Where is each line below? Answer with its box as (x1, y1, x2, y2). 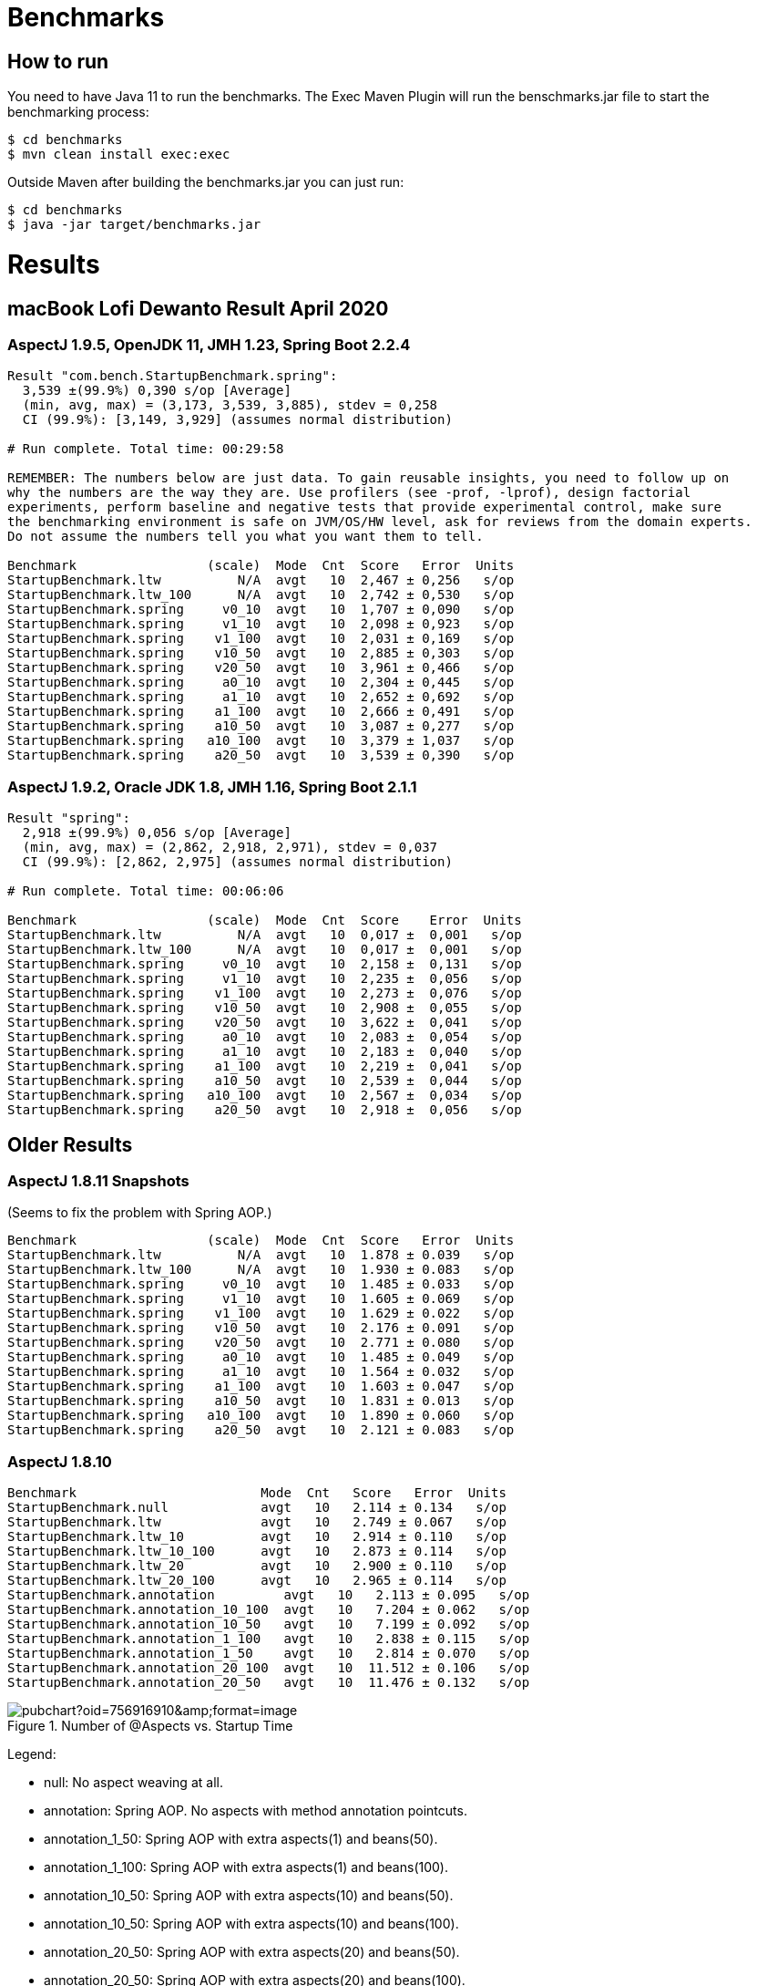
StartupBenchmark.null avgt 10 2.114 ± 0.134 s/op (7, 1500, 506, 1515)
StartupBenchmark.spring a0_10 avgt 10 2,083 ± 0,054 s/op (7, 1029, 522, 1045)
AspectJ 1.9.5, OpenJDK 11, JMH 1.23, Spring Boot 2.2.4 (7, 336, 411, 355)
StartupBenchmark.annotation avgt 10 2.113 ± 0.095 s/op (7, 1588, 530, 1603)
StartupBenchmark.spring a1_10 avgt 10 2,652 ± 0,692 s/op (7, 689, 515, 705)
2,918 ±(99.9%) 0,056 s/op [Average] (22, 825, 292, 841)
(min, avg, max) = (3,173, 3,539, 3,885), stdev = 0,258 (22, 398, 438, 413)
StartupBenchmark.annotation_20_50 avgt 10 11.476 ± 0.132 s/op (7, 1675, 530, 1691)
